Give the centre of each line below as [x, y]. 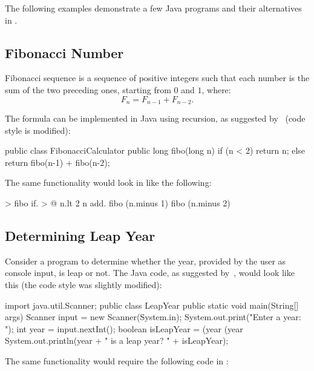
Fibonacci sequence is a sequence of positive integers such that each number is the [157, 78]
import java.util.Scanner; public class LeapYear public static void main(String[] [152, 305]
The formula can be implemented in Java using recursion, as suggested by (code [155, 118]
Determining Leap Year [80, 235]
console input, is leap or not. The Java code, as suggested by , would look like [150, 273]
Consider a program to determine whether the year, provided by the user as [146, 261]
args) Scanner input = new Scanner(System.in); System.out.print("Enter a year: [153, 317]
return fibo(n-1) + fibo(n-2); [57, 162]
